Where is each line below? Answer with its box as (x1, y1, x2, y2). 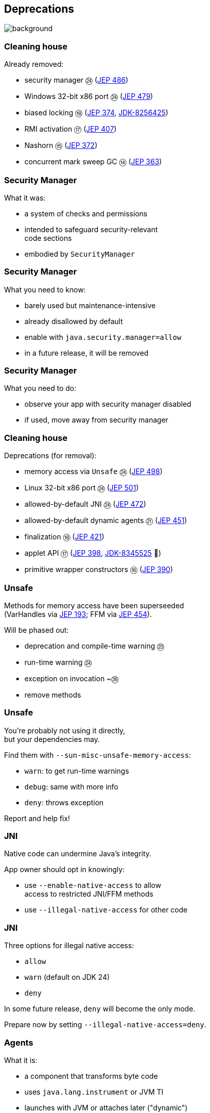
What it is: (4, 1055, 38, 1065)
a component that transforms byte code (24, 1071, 158, 1080)
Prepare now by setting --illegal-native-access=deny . (4, 1020, 206, 1029)
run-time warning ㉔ (24, 657, 92, 666)
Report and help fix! (4, 813, 70, 823)
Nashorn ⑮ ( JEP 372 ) (24, 141, 98, 150)
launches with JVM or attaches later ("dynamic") (24, 1103, 188, 1112)
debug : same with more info (24, 782, 119, 791)
